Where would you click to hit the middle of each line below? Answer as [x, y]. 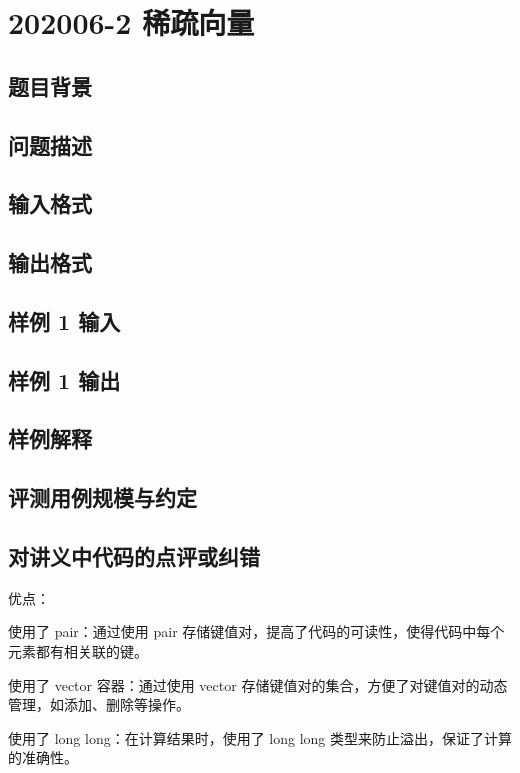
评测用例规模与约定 [102, 497]
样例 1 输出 [64, 379]
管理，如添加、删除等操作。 [99, 704]
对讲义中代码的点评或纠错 [134, 556]
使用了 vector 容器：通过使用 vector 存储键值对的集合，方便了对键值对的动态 [258, 684]
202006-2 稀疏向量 [131, 22]
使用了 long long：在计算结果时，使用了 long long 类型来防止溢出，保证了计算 [260, 737]
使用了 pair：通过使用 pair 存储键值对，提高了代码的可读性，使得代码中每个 [256, 631]
